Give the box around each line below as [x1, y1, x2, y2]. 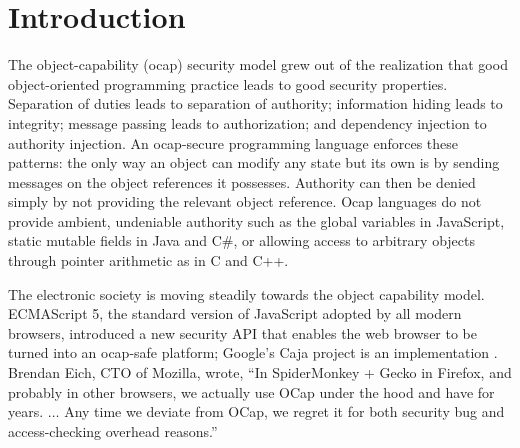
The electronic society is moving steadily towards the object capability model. [8, 283, 485, 304]
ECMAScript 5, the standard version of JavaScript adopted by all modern [8, 303, 462, 324]
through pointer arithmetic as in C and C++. [8, 250, 289, 271]
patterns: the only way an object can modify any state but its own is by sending [8, 152, 500, 173]
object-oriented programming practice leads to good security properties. [8, 73, 448, 94]
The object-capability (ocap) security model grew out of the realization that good [8, 54, 508, 75]
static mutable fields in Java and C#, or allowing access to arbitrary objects [8, 230, 475, 251]
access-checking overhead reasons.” [8, 420, 218, 441]
